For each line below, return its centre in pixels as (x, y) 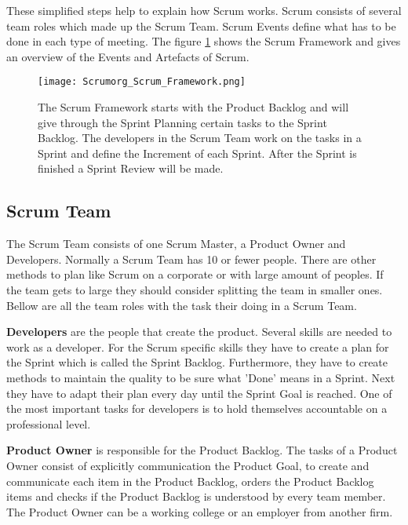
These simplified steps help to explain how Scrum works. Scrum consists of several (204, 10)
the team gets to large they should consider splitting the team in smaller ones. (195, 289)
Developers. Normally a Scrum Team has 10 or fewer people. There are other (191, 259)
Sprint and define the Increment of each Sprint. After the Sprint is (197, 153)
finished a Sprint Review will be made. (131, 168)
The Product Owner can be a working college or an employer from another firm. (200, 511)
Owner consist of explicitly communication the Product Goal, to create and (188, 465)
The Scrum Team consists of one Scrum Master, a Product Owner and (176, 244)
